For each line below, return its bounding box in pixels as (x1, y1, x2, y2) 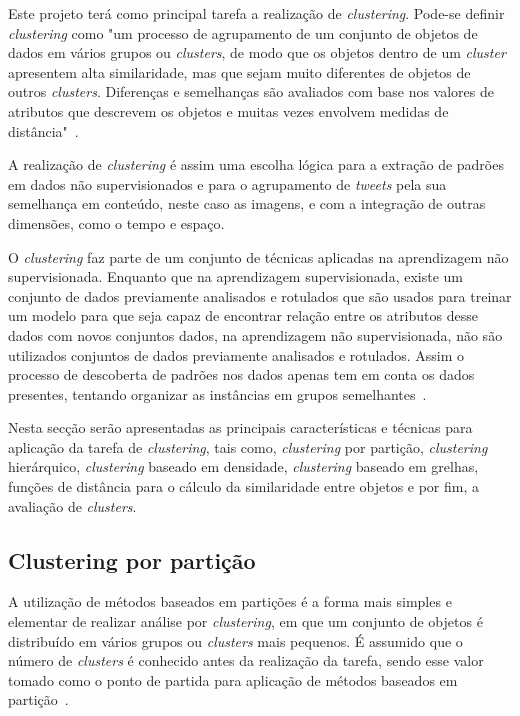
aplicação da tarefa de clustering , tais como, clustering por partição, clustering (8, 436, 488, 457)
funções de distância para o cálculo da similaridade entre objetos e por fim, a (8, 476, 480, 497)
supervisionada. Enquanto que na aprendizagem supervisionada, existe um (8, 266, 463, 287)
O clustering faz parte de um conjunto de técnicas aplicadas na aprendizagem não (8, 246, 509, 267)
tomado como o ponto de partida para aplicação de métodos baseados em (8, 669, 458, 690)
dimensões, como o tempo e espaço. (8, 212, 225, 233)
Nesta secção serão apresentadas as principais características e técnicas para (8, 417, 473, 438)
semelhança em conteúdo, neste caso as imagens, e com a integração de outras (8, 193, 486, 214)
